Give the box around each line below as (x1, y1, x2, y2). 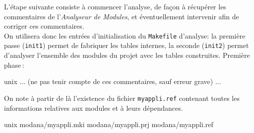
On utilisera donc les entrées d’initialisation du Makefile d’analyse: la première (4, 30, 246, 41)
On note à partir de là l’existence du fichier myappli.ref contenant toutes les (4, 92, 240, 103)
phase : (4, 59, 24, 70)
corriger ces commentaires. (4, 21, 84, 31)
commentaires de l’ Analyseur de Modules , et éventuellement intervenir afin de (4, 11, 239, 21)
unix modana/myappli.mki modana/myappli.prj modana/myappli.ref (4, 119, 213, 130)
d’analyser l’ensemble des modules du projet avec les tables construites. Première (4, 50, 250, 60)
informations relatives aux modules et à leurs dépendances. (4, 102, 183, 113)
